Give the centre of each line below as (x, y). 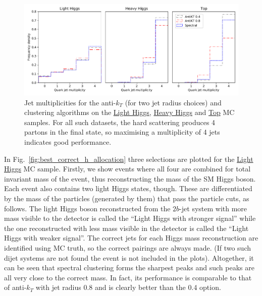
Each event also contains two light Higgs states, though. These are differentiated (128, 188)
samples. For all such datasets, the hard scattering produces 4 (120, 122)
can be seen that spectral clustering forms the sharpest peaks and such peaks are (129, 268)
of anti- (15, 287)
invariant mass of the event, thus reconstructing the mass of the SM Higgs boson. (130, 178)
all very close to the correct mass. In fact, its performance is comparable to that (128, 277)
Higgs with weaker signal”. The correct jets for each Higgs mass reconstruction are (131, 238)
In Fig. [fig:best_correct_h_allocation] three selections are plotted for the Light (129, 159)
